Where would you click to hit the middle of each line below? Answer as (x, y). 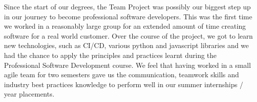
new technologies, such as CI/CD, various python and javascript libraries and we (127, 45)
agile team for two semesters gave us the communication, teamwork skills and (122, 75)
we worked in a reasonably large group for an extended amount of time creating (125, 26)
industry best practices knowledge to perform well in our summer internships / (124, 84)
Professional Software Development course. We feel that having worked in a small (128, 65)
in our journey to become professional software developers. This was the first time (128, 16)
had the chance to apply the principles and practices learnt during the (110, 55)
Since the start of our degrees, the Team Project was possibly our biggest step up (128, 6)
